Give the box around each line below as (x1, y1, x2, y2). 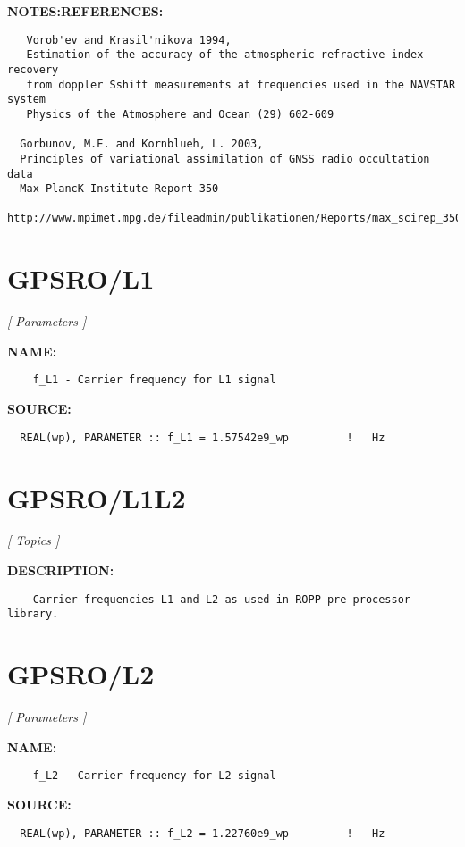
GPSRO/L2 (7, 656, 155, 692)
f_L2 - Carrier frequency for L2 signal (32, 769, 276, 783)
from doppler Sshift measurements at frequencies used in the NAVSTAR (26, 78, 456, 91)
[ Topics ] (7, 531, 60, 549)
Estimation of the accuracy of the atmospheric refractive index (26, 48, 424, 62)
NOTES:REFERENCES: (7, 2, 164, 20)
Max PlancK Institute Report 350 (20, 182, 219, 196)
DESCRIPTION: (7, 561, 114, 580)
